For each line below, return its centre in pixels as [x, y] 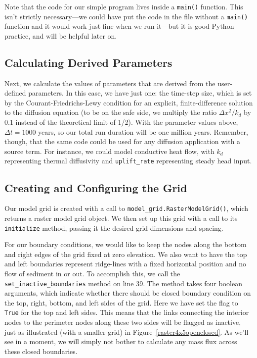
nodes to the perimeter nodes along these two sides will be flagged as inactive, [123, 322]
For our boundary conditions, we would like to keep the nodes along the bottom [126, 244]
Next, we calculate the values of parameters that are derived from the [110, 83]
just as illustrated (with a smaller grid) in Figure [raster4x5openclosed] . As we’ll [127, 332]
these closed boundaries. [41, 351]
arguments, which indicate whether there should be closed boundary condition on [128, 293]
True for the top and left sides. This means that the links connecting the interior [127, 312]
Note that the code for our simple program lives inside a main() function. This [124, 6]
